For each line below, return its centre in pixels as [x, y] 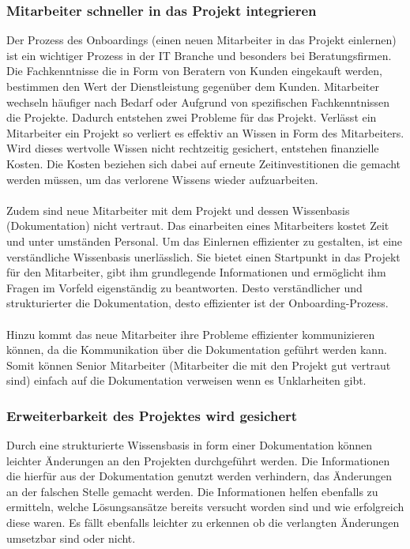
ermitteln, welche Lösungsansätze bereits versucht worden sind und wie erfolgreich [205, 507]
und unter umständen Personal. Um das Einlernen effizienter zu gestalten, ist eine [205, 241]
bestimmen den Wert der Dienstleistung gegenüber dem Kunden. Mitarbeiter [193, 86]
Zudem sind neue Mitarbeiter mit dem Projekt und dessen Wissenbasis [178, 210]
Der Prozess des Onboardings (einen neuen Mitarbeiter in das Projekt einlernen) [201, 40]
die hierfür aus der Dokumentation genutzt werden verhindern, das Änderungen [199, 476]
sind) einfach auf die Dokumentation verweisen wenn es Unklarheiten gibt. [186, 380]
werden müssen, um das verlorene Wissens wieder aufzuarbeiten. [162, 179]
